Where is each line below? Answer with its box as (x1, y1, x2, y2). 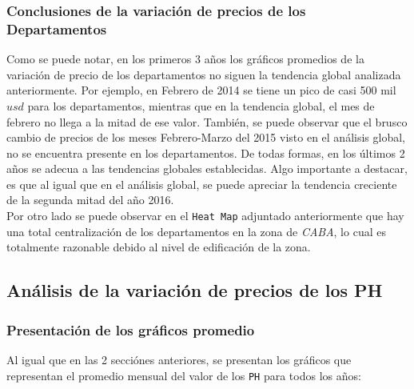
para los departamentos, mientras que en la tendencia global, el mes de (27, 97, 375, 114)
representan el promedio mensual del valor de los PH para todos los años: (6, 367, 361, 383)
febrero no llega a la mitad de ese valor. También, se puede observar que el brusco (6, 113, 408, 130)
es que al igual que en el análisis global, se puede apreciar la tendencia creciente (6, 175, 397, 192)
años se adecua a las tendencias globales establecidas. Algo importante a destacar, (6, 160, 408, 177)
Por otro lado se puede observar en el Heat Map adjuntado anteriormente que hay (6, 207, 404, 224)
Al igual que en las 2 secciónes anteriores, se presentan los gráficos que (6, 351, 352, 367)
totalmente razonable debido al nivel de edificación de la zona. (6, 239, 311, 255)
